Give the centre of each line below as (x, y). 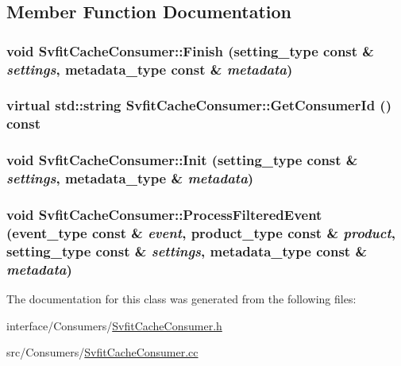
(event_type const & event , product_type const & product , (201, 232)
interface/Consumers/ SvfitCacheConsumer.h (114, 325)
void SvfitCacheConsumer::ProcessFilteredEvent (164, 214)
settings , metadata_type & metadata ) (130, 178)
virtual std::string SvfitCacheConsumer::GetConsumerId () (199, 105)
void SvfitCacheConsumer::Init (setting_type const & (182, 160)
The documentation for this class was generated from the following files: (181, 299)
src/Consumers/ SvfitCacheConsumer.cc (102, 352)
